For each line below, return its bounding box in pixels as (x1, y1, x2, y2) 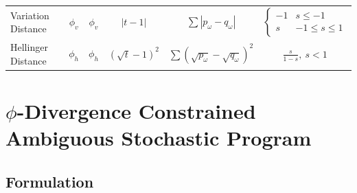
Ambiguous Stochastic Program (5, 124, 312, 152)
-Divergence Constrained (16, 96, 256, 124)
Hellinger (10, 40, 48, 54)
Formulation (5, 170, 94, 192)
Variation (10, 8, 49, 22)
